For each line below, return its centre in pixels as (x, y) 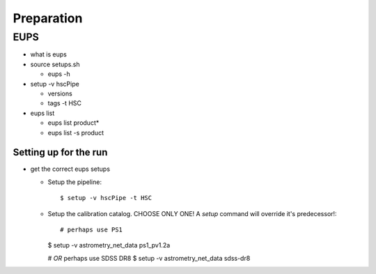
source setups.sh (55, 64)
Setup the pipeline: (75, 182)
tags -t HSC (64, 103)
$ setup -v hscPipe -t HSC (106, 198)
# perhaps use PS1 (92, 229)
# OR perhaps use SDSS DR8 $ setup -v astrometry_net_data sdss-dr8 (149, 258)
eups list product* (73, 123)
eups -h (59, 74)
